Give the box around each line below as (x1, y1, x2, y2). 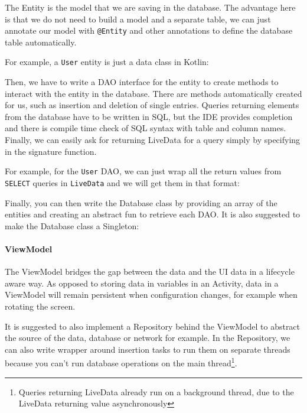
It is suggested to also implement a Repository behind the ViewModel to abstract (5, 320, 301, 332)
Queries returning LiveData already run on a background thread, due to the (18, 385, 294, 398)
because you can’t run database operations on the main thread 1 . (5, 355, 237, 369)
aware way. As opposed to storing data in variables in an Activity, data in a (5, 277, 279, 289)
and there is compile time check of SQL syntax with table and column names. (5, 122, 286, 134)
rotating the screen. (5, 300, 76, 312)
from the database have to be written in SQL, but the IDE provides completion (5, 110, 293, 122)
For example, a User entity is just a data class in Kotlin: (5, 56, 209, 68)
